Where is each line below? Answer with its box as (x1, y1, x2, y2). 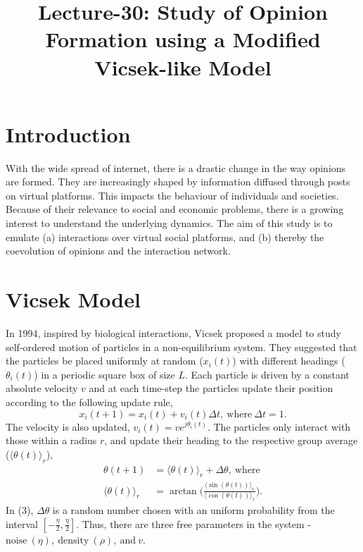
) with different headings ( (232, 353, 345, 368)
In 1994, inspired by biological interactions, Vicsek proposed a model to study (6, 325, 341, 340)
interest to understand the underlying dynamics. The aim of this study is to (6, 216, 333, 231)
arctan (169, 486, 197, 496)
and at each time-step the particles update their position (89, 381, 333, 395)
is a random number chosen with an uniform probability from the (52, 502, 335, 517)
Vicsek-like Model (94, 52, 272, 81)
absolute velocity (6, 381, 78, 395)
